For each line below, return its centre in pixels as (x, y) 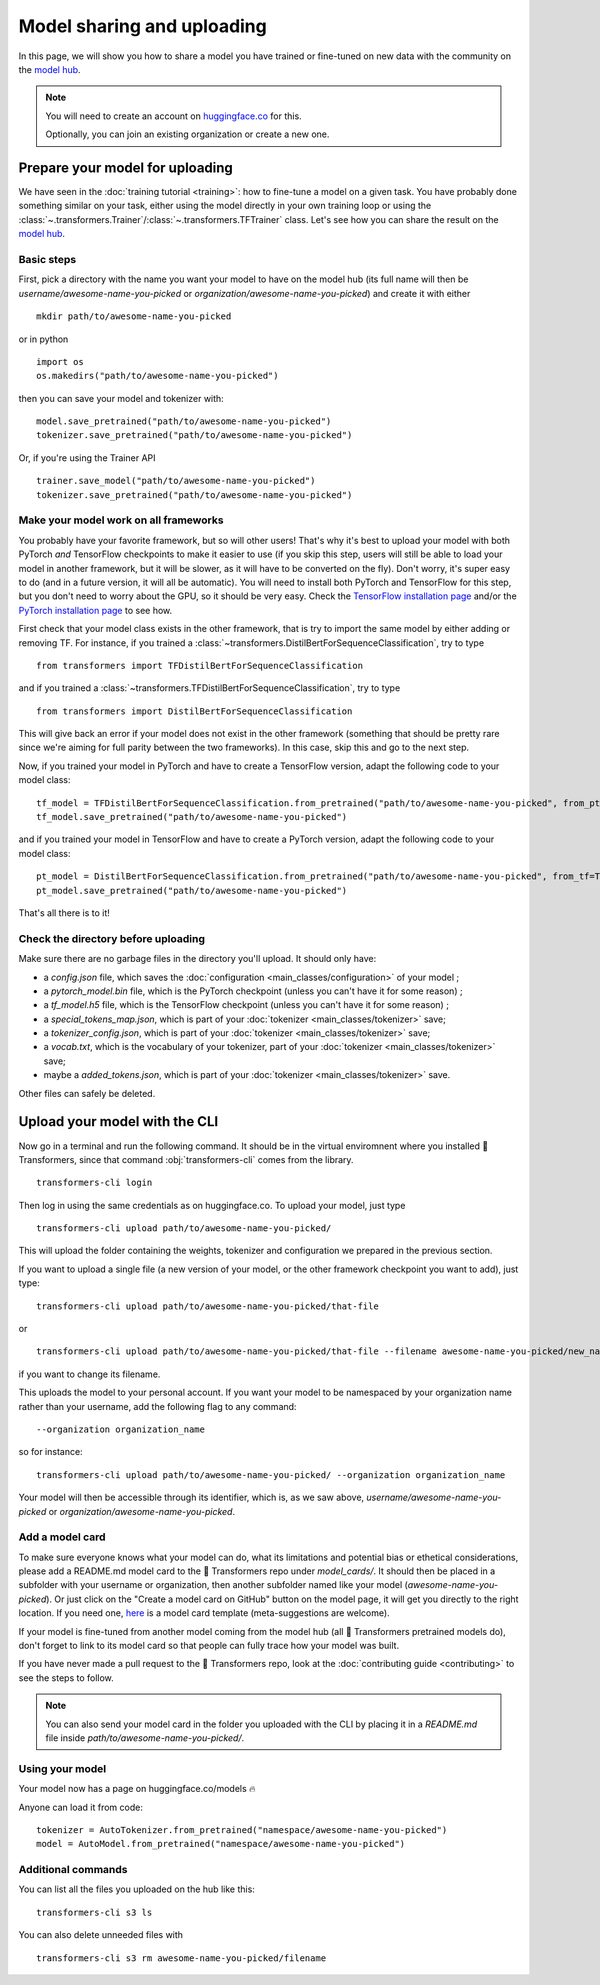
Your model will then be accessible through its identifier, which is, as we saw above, (191, 1497)
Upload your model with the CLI (118, 1121)
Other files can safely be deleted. (87, 1093)
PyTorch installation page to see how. (95, 610)
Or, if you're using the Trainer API (87, 457)
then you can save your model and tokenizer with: (121, 398)
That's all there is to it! (64, 912)
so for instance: (51, 1452)
